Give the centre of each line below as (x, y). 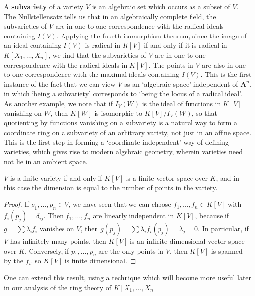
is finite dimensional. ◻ (100, 261)
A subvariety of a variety (44, 6)
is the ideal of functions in (181, 103)
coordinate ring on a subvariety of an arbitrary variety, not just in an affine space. (128, 132)
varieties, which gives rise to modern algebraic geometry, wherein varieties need (124, 151)
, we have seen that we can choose (120, 204)
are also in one (224, 64)
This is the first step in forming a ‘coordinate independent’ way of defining (117, 142)
